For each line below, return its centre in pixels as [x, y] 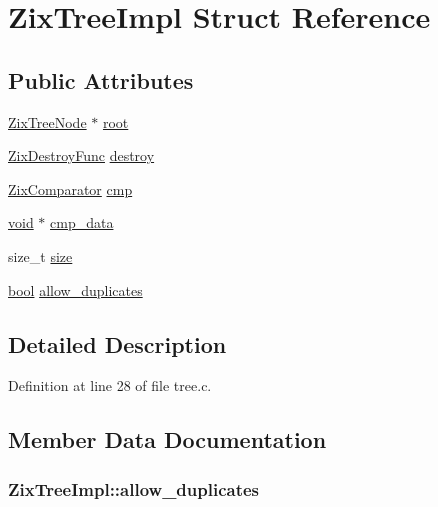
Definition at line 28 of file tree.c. [110, 385]
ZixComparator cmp [70, 188]
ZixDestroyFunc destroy [81, 155]
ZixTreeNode [47, 121]
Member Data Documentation [167, 439]
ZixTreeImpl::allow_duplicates [134, 488]
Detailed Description [117, 343]
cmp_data [82, 222]
